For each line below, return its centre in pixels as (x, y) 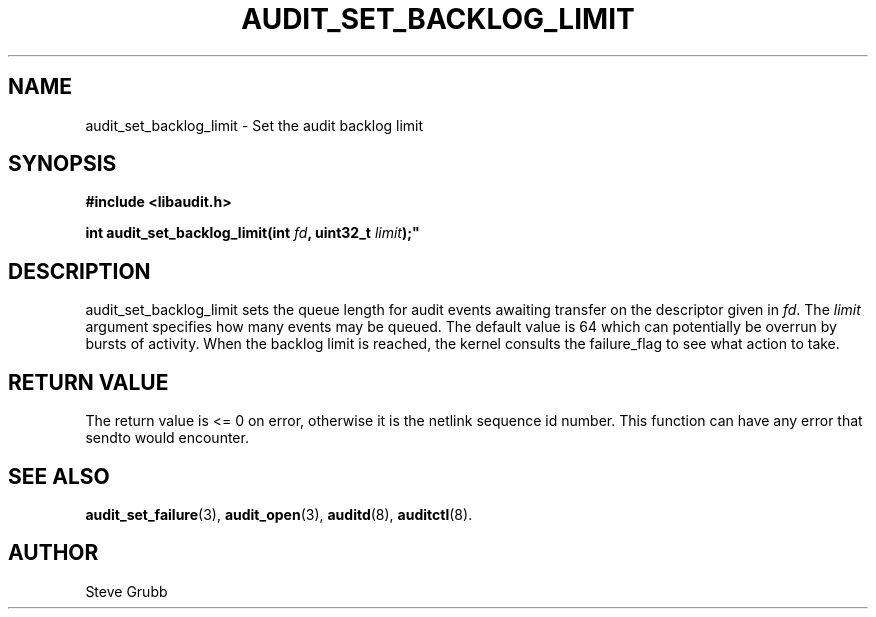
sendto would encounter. (167, 438)
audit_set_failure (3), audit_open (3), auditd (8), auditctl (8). (279, 514)
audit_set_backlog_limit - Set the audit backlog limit (254, 125)
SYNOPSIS (62, 164)
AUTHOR (53, 553)
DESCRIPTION (79, 271)
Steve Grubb (126, 591)
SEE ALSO (59, 476)
